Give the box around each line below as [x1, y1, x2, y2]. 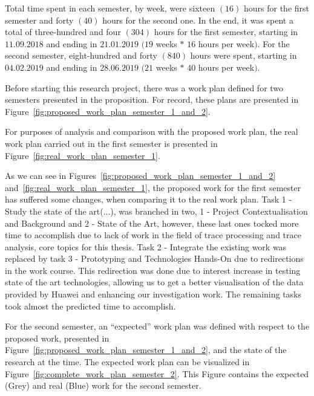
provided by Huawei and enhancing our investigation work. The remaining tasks [5, 288, 302, 300]
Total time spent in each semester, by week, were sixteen [5, 2, 215, 14]
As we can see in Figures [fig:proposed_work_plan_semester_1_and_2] [5, 169, 276, 182]
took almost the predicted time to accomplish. [5, 299, 176, 312]
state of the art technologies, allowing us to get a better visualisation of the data [5, 276, 304, 288]
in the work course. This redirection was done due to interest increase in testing [5, 264, 301, 276]
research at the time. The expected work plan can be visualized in [5, 355, 250, 368]
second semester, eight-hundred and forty [5, 49, 157, 62]
